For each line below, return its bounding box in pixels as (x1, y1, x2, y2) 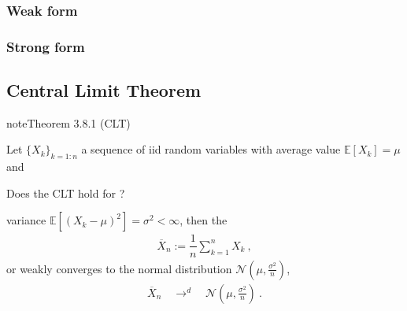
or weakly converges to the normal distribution (6, 260, 232, 276)
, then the (179, 212, 228, 228)
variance (6, 212, 46, 228)
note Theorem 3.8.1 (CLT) (6, 114, 131, 131)
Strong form (6, 36, 85, 56)
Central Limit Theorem (6, 78, 202, 102)
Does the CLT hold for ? (6, 184, 125, 201)
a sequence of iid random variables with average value (81, 141, 341, 157)
